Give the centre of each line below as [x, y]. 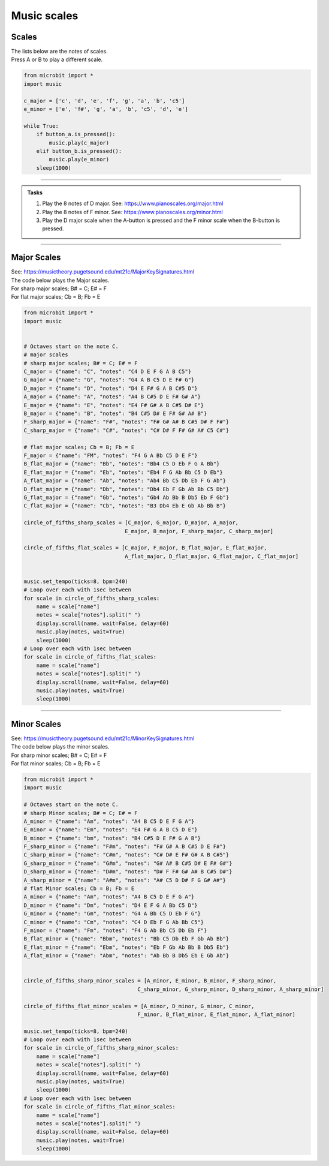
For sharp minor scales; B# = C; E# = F [59, 755]
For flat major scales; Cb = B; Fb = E [56, 297]
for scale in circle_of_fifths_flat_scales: [90, 657]
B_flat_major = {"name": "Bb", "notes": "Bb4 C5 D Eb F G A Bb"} [122, 464]
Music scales [45, 16]
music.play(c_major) [79, 143]
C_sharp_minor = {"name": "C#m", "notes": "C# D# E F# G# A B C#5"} [126, 855]
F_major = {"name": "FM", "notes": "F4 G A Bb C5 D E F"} [111, 455]
